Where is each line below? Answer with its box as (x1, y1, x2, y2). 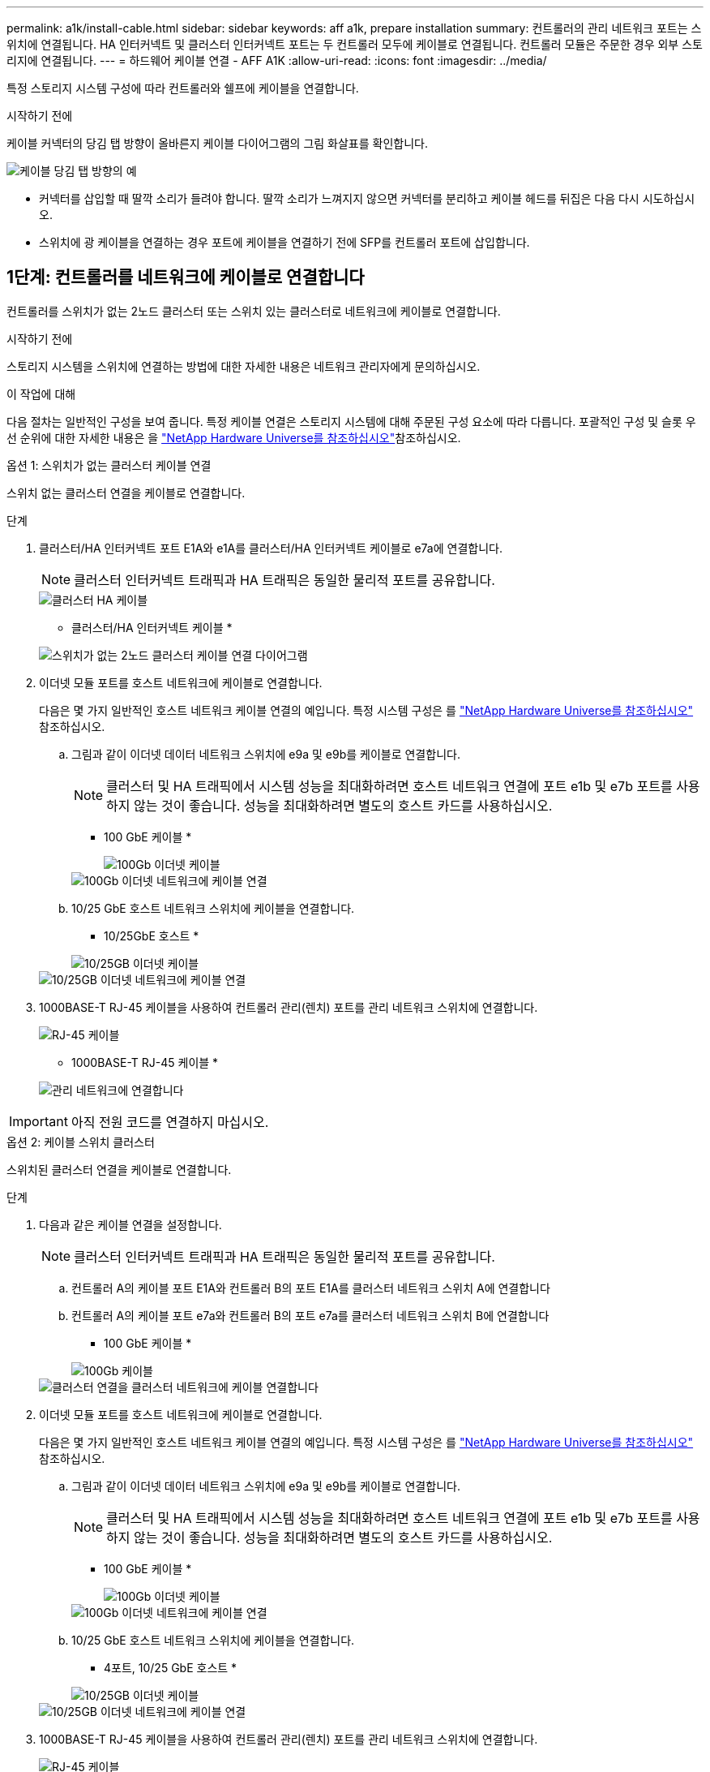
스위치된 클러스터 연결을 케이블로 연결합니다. (6, 1162, 232, 1176)
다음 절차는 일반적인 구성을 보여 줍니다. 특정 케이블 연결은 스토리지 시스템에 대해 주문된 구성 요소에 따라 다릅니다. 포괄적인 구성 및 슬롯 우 (6, 414, 696, 428)
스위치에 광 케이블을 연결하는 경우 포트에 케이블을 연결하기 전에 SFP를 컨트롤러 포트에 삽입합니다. (39, 235, 530, 249)
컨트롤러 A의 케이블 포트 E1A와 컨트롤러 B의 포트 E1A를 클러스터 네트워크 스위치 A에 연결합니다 (71, 1280, 550, 1295)
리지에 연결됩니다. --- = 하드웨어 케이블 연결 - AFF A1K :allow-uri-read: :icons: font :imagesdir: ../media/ (6, 54, 547, 67)
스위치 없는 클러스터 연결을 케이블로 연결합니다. (6, 485, 246, 500)
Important (9, 1112, 68, 1129)
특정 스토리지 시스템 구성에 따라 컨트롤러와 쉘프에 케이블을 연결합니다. (6, 81, 359, 95)
